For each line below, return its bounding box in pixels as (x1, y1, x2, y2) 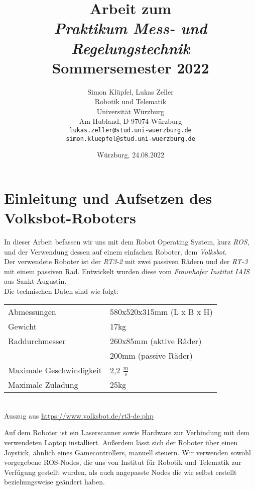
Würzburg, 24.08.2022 (97, 149, 164, 160)
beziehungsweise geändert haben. (4, 476, 105, 487)
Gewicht (8, 320, 37, 332)
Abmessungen (8, 305, 56, 317)
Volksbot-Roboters (4, 207, 136, 228)
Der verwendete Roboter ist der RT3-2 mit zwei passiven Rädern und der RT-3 (4, 256, 248, 267)
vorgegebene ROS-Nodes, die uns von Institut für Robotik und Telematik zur (4, 457, 241, 467)
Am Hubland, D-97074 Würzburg (79, 116, 182, 126)
